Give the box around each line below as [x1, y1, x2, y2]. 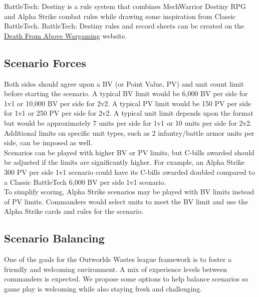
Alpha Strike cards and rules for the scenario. [4, 206, 144, 216]
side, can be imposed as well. [4, 137, 93, 148]
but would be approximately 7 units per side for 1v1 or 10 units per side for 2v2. [4, 117, 252, 128]
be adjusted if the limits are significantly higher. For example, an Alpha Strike [4, 157, 245, 167]
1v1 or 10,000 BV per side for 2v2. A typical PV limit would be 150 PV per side [4, 98, 251, 108]
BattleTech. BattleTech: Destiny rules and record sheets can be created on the [4, 21, 244, 31]
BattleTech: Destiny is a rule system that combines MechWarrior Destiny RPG [4, 1, 246, 11]
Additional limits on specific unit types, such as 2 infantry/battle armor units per [4, 127, 254, 138]
